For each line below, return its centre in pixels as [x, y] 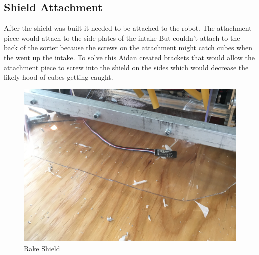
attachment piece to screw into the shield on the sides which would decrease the [126, 67]
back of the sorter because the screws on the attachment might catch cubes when [128, 48]
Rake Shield [42, 248]
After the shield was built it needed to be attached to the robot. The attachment [128, 28]
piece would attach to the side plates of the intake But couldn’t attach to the [122, 38]
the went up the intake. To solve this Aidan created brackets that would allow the [129, 57]
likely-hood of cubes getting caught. [59, 77]
